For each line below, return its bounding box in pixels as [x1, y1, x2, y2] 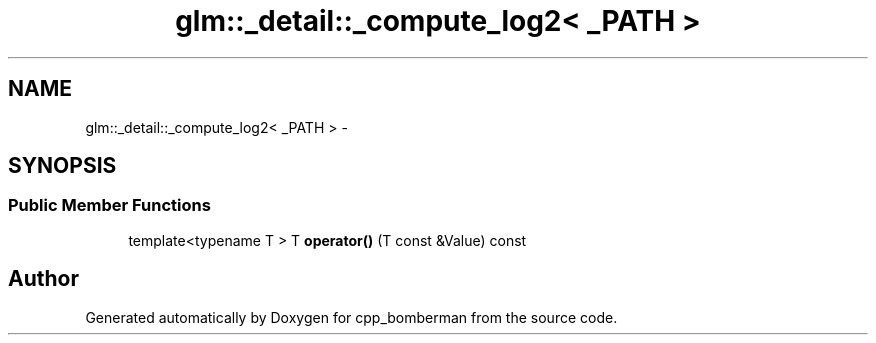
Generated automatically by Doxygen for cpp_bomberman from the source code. [85, 308, 618, 326]
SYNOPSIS [8, 153, 117, 179]
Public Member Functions [8, 195, 211, 216]
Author [8, 266, 79, 292]
